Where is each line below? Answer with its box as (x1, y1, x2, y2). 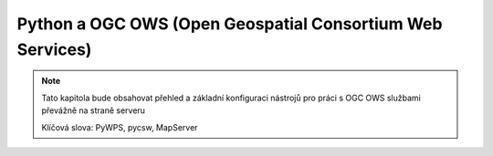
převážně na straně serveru (41, 105, 146, 116)
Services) (16, 39, 92, 59)
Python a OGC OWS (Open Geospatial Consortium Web (16, 14, 443, 34)
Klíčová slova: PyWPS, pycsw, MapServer (41, 121, 198, 132)
